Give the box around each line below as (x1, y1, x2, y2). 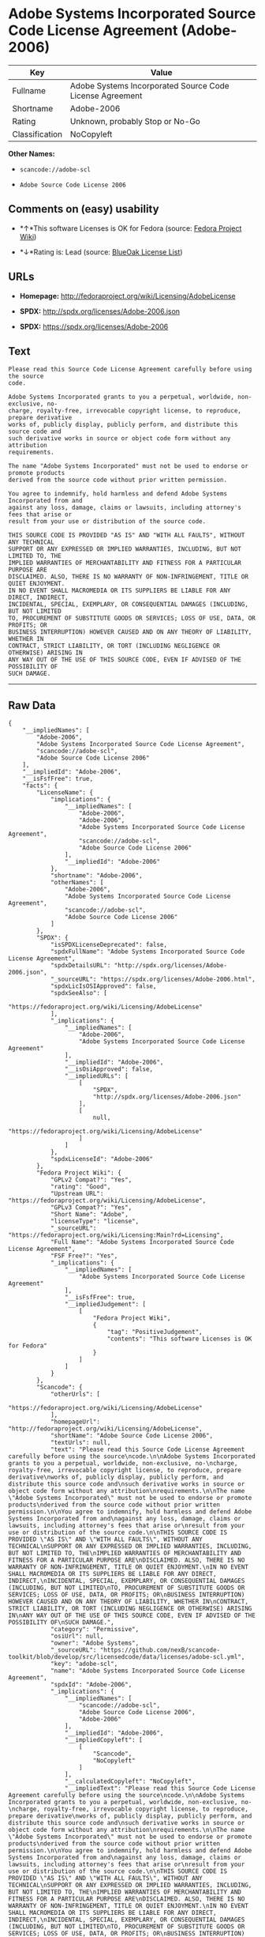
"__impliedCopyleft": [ (64, 1736, 144, 1744)
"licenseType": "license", (50, 1218, 140, 1226)
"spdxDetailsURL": (50, 962, 111, 970)
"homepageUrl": (50, 1418, 101, 1426)
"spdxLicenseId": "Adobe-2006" (50, 1155, 154, 1163)
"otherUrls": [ (50, 1390, 101, 1399)
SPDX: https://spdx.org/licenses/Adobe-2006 (19, 322, 169, 331)
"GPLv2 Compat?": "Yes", (50, 1176, 132, 1184)
